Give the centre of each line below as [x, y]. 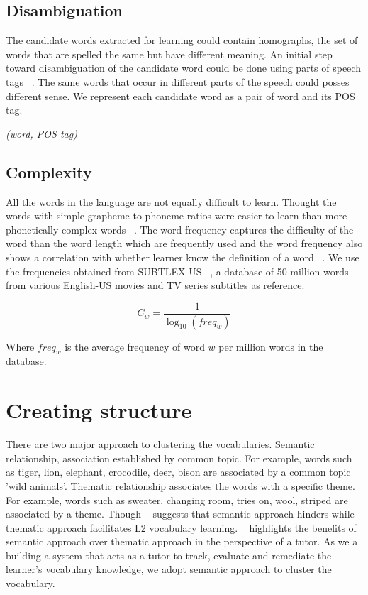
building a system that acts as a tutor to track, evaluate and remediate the [169, 555]
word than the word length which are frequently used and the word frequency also [184, 243]
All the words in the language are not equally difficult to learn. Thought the [171, 201]
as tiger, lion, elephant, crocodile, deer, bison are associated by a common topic [178, 472]
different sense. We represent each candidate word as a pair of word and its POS [180, 95]
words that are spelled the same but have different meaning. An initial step [169, 54]
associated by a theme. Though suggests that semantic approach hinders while [180, 514]
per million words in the [271, 346]
